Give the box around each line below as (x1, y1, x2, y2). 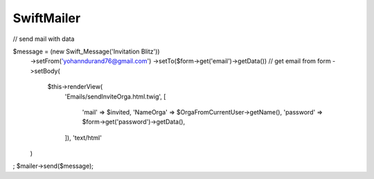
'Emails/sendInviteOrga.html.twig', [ (64, 92, 166, 101)
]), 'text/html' (64, 133, 102, 142)
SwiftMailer (12, 10, 81, 26)
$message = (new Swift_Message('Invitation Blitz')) (12, 47, 160, 56)
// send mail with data (12, 35, 75, 43)
